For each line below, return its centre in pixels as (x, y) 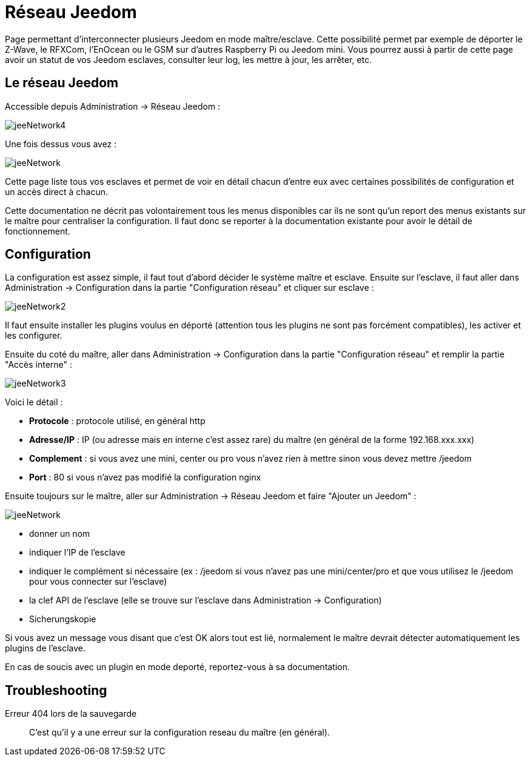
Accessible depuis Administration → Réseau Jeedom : (113, 106)
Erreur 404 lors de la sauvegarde (71, 714)
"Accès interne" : (39, 365)
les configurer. (34, 336)
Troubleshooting (56, 690)
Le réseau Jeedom (62, 83)
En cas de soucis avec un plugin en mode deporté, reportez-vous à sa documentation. (178, 667)
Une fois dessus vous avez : (61, 144)
